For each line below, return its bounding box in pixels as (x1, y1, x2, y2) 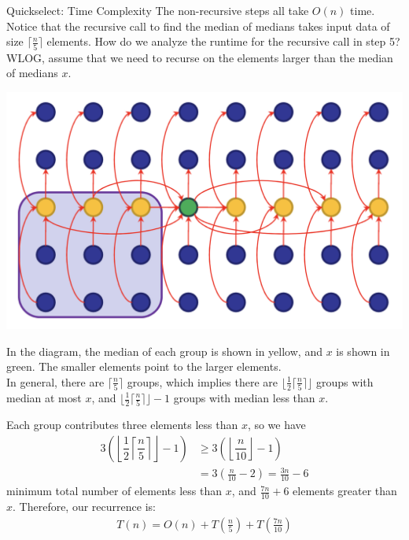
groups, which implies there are (127, 373, 278, 390)
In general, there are (6, 373, 105, 390)
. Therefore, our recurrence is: (13, 498, 156, 515)
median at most (6, 390, 82, 405)
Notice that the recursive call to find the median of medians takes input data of (6, 17, 390, 34)
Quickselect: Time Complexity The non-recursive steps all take (6, 2, 309, 18)
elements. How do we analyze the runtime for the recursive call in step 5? (46, 33, 400, 50)
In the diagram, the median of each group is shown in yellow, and (6, 342, 322, 359)
